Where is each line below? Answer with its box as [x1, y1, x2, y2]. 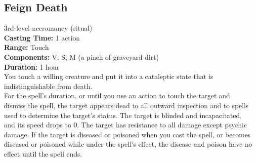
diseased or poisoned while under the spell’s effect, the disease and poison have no [4, 139, 252, 149]
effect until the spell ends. [4, 148, 82, 159]
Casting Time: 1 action [4, 32, 80, 42]
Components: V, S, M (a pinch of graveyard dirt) [4, 51, 159, 62]
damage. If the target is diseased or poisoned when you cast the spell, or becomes [4, 129, 251, 139]
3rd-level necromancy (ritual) [4, 23, 92, 33]
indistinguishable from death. [4, 81, 92, 91]
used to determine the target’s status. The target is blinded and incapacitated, [4, 110, 242, 120]
